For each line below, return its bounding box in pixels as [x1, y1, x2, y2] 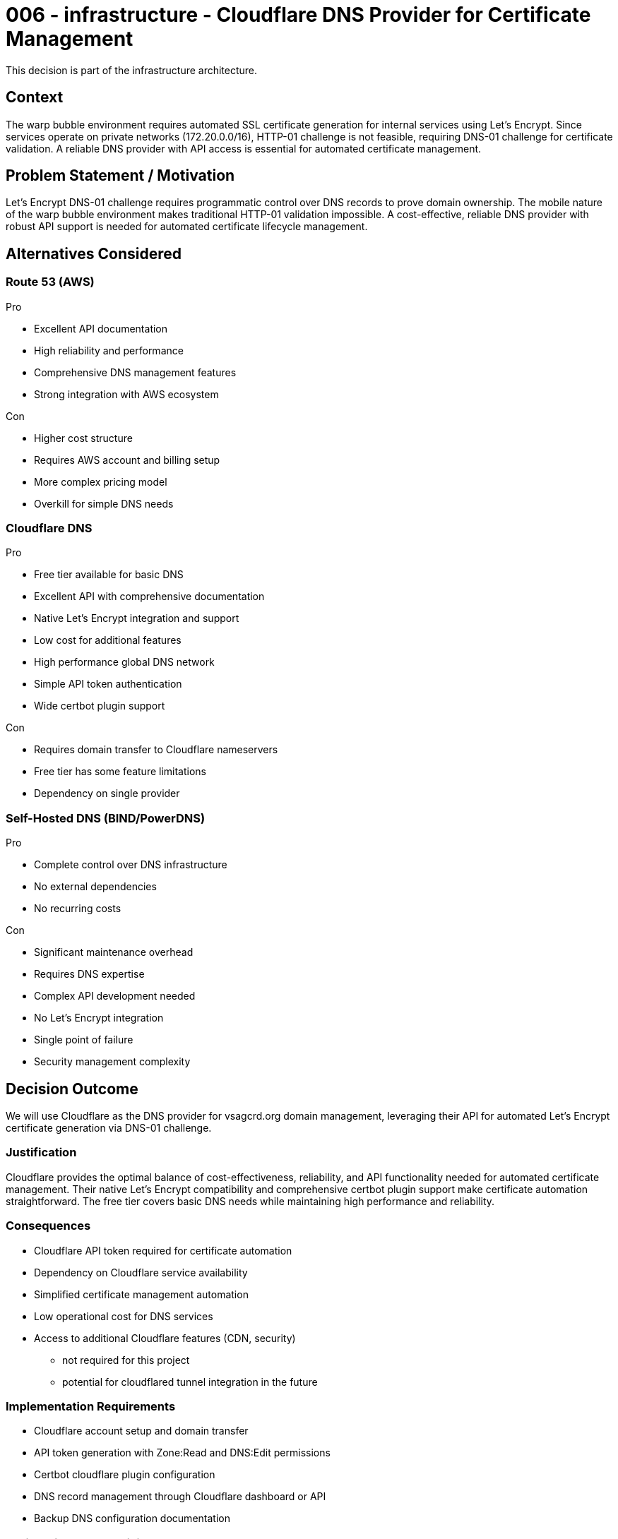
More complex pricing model [34, 475, 167, 488]
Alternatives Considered [6, 244, 182, 263]
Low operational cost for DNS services [34, 1310, 213, 1322]
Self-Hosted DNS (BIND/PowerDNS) [6, 810, 206, 825]
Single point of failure [34, 1034, 133, 1046]
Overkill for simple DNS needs [34, 497, 174, 510]
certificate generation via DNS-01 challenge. [6, 1122, 212, 1134]
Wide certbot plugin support [34, 700, 165, 712]
